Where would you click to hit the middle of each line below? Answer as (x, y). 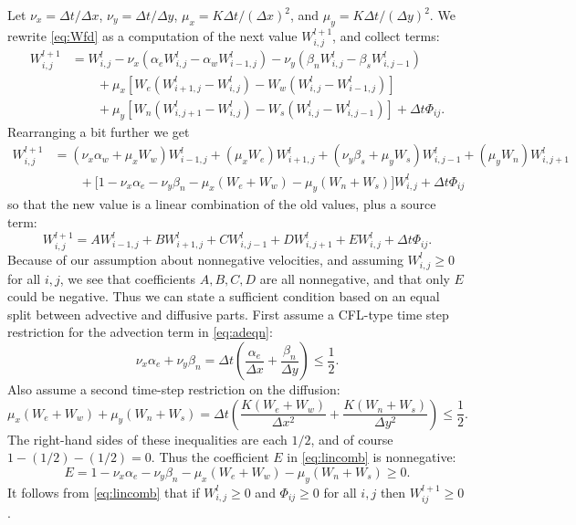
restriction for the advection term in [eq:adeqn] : (140, 332)
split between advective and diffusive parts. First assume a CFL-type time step (228, 314)
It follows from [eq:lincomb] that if (104, 492)
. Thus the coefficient (210, 457)
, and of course (352, 439)
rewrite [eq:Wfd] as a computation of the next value (152, 35)
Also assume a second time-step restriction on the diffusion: (174, 389)
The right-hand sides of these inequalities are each (147, 439)
